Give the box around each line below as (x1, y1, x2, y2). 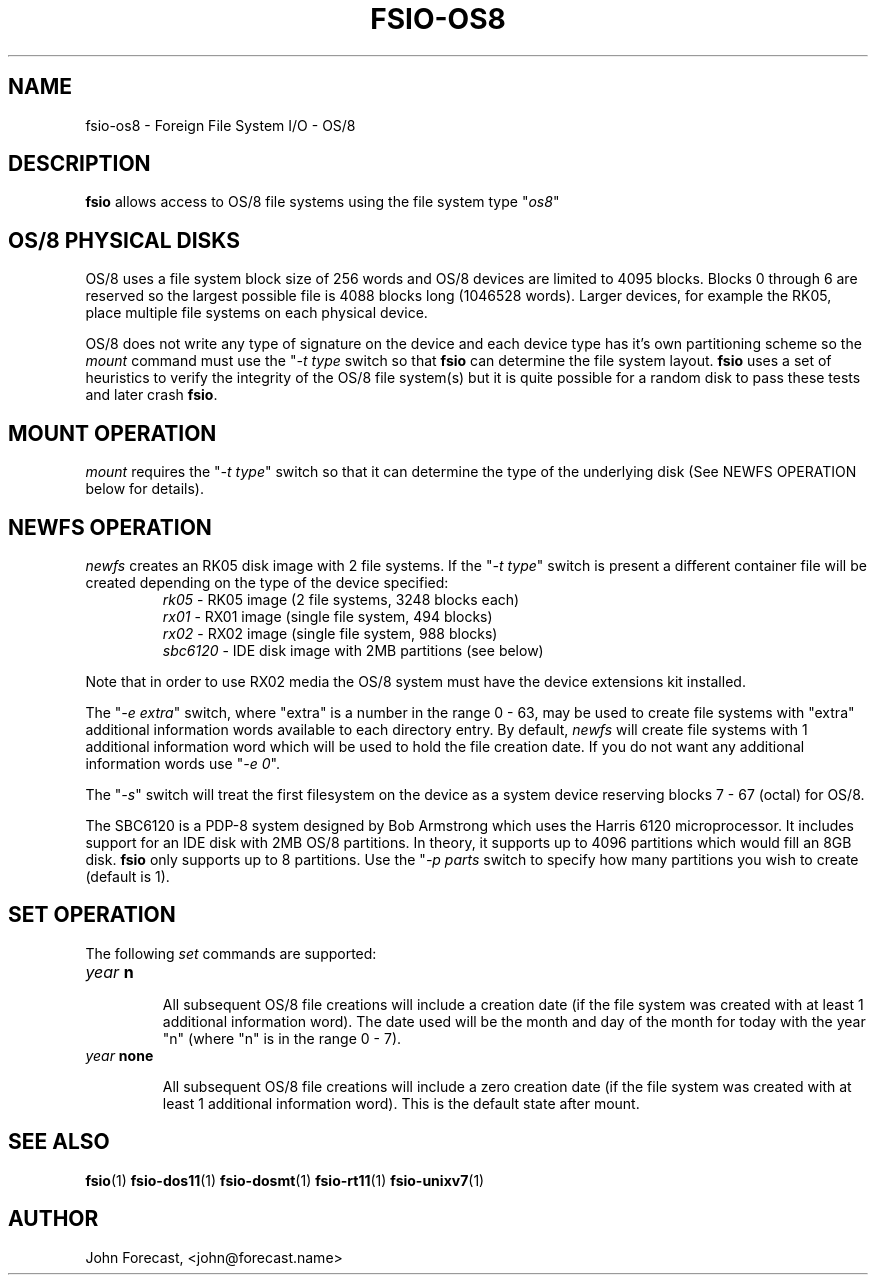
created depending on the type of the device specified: (85, 573, 449, 591)
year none (85, 1046, 154, 1064)
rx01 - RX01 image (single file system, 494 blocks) (162, 607, 493, 625)
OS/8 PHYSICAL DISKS (8, 227, 240, 253)
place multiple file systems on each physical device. (85, 304, 428, 322)
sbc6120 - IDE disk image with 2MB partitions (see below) (162, 641, 544, 659)
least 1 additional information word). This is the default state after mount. (162, 1094, 640, 1112)
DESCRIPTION (8, 151, 151, 177)
